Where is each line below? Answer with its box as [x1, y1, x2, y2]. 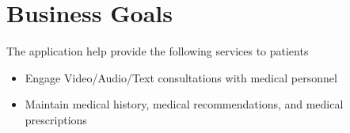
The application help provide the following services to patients [6, 43, 309, 59]
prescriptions [25, 111, 87, 127]
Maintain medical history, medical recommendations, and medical [25, 96, 344, 112]
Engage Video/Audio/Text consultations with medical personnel [25, 69, 337, 85]
